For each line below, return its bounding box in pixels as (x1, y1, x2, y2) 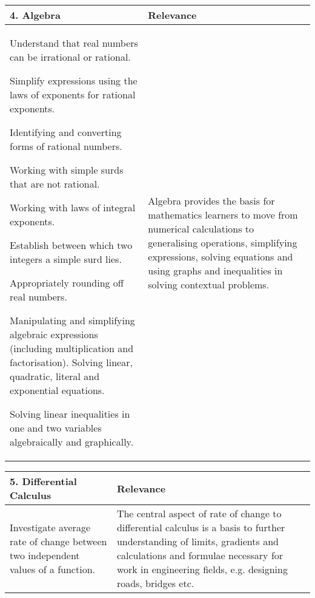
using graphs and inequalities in (148, 263, 283, 277)
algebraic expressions (10, 327, 98, 341)
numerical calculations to (148, 221, 254, 236)
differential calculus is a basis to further (116, 520, 285, 534)
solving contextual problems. (148, 277, 270, 291)
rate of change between (10, 534, 107, 548)
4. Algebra (10, 8, 61, 22)
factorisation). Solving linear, (10, 355, 133, 369)
